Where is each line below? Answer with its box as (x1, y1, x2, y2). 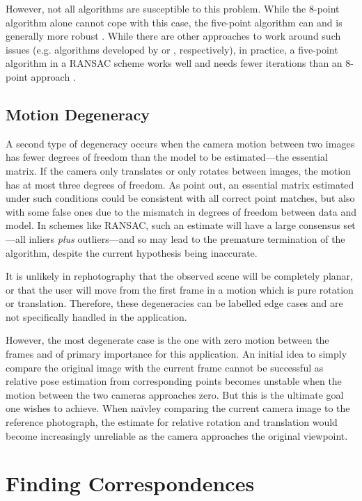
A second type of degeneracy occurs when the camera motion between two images (6, 136, 355, 150)
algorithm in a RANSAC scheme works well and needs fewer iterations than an (6, 56, 343, 70)
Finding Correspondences (6, 469, 255, 498)
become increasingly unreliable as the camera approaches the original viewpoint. (6, 428, 348, 443)
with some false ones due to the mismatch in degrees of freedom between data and (6, 204, 356, 218)
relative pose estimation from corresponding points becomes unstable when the (6, 374, 342, 388)
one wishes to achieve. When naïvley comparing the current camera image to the (6, 401, 350, 415)
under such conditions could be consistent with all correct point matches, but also (6, 191, 355, 205)
